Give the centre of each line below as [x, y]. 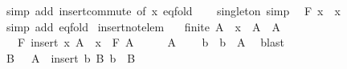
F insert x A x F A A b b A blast [151, 42]
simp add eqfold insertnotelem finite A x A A [143, 26]
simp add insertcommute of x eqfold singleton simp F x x [173, 10]
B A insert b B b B [71, 57]
